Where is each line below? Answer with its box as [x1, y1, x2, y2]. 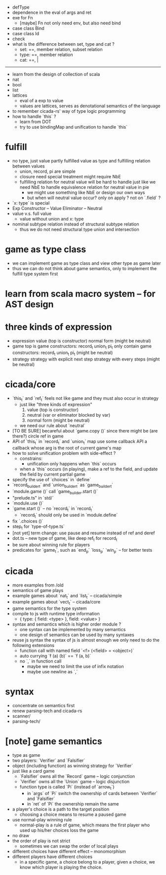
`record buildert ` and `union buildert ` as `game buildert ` [12, 482, 114, 489]
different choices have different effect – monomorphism [12, 848, 126, 854]
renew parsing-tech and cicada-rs [12, 708, 83, 714]
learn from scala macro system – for [5, 288, 156, 299]
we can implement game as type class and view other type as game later [12, 260, 162, 266]
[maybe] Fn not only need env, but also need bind [19, 20, 121, 26]
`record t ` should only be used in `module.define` [19, 511, 118, 519]
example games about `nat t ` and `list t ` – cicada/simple [12, 592, 122, 600]
